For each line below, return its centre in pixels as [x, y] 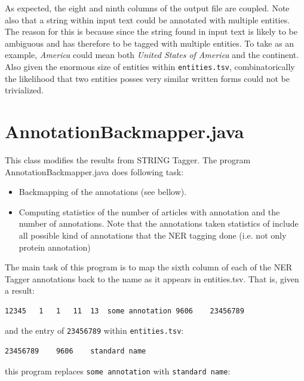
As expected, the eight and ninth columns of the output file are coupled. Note [147, 8]
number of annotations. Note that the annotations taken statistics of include [159, 223]
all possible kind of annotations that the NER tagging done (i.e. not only [153, 235]
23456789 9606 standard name [76, 351]
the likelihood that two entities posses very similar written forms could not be [147, 78]
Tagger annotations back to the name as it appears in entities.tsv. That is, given [152, 278]
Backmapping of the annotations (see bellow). [103, 192]
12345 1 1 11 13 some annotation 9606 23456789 [125, 311]
